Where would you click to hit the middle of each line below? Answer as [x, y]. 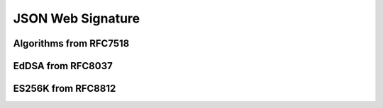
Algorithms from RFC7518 [71, 43]
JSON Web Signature [77, 18]
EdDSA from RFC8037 [63, 66]
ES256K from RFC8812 [65, 89]
